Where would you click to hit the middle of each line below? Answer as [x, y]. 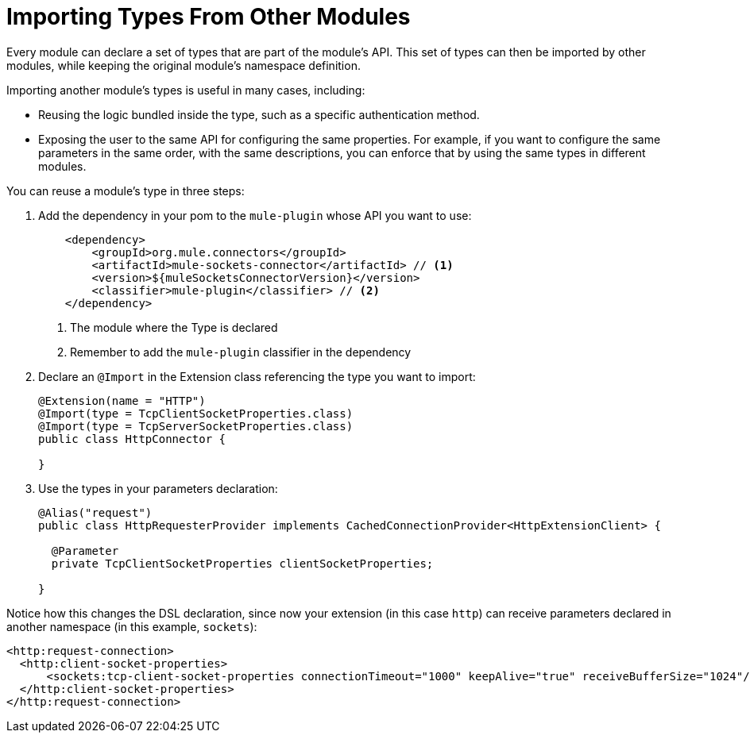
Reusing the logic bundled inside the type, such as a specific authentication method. [259, 114]
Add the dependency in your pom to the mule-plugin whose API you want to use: [255, 215]
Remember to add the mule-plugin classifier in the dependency [241, 352]
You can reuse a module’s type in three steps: [126, 191]
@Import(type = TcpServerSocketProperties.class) [196, 426]
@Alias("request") [95, 512]
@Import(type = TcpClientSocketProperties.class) [196, 413]
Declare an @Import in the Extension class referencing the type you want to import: [257, 376]
